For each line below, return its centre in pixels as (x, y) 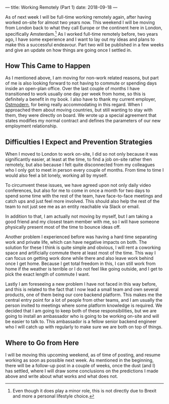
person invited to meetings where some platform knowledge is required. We (84, 306)
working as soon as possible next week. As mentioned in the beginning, (79, 360)
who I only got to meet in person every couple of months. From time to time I (84, 170)
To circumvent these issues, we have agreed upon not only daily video (78, 185)
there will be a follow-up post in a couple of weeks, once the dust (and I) (80, 366)
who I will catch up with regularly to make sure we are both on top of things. (84, 327)
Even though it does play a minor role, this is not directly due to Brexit (84, 391)
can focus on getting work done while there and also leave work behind (79, 258)
